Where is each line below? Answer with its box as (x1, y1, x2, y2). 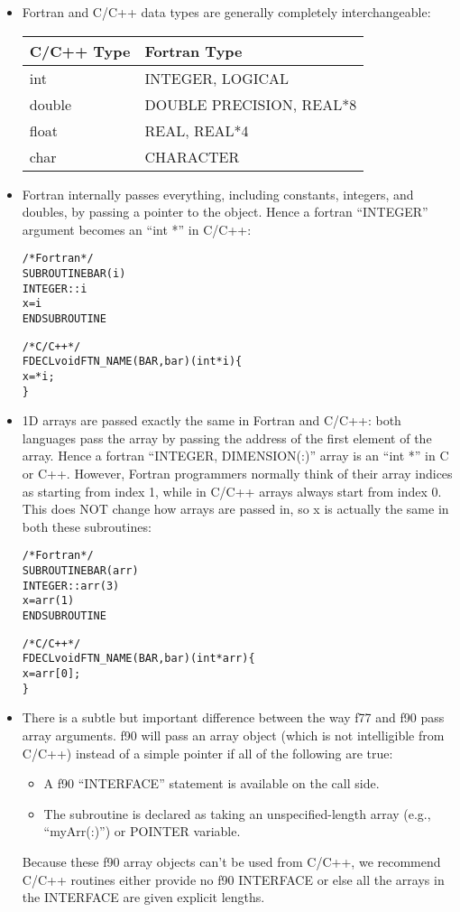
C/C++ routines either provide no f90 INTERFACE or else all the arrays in (22, 870, 445, 889)
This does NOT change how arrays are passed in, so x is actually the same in (22, 499, 449, 518)
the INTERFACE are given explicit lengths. (22, 888, 265, 907)
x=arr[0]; (22, 667, 81, 681)
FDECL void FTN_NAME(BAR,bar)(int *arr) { (22, 652, 255, 665)
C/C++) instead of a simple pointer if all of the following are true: (22, 743, 393, 762)
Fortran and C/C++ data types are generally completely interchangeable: (22, 3, 431, 21)
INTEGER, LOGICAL (144, 67, 290, 88)
